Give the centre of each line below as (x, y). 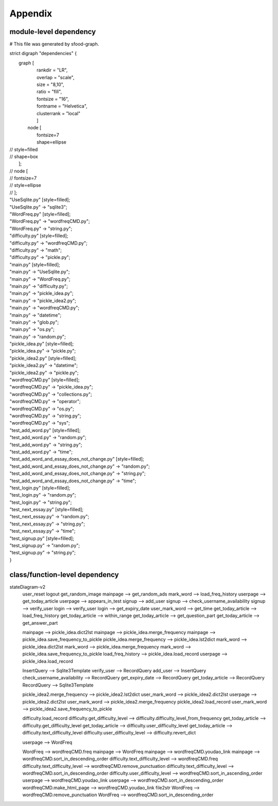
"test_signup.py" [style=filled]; (42, 538)
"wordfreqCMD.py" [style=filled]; (45, 380)
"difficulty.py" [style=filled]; (39, 236)
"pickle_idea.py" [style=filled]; (42, 344)
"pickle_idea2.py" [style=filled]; (43, 358)
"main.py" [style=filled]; (35, 265)
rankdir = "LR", (52, 70)
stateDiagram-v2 (28, 587)
